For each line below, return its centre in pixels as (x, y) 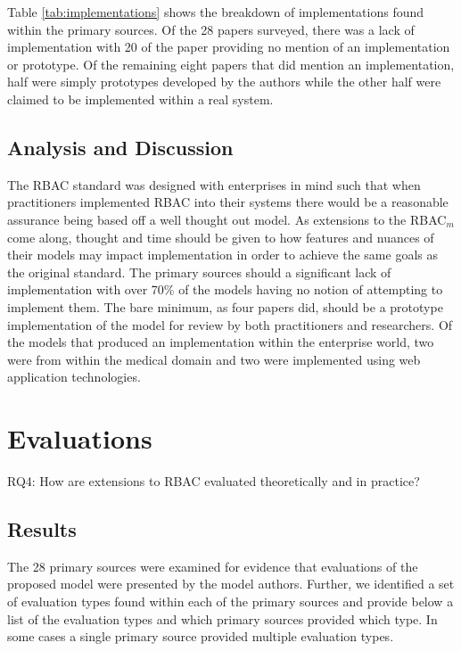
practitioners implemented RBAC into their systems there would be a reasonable (228, 202)
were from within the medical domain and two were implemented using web (214, 359)
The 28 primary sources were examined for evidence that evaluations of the (213, 566)
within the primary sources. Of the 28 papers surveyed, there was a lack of (211, 29)
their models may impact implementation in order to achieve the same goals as (222, 255)
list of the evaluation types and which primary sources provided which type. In (222, 618)
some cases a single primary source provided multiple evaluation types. (201, 636)
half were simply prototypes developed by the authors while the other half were (224, 82)
